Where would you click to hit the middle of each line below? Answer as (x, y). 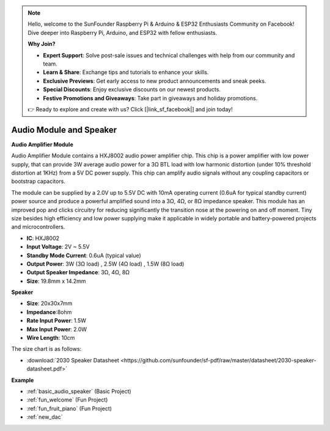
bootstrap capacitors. (38, 181)
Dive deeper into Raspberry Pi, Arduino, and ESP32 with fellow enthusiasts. (123, 32)
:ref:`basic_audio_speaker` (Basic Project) (79, 391)
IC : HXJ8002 (43, 238)
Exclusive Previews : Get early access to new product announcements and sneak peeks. (155, 81)
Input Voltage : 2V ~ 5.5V (58, 247)
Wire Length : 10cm (51, 338)
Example (23, 380)
